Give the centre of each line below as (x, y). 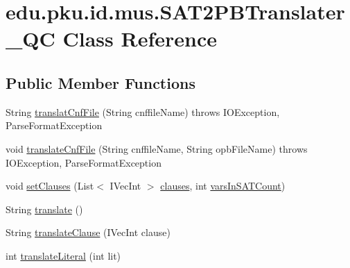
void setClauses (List (50, 186)
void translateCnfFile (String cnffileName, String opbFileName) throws (157, 148)
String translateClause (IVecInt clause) (88, 232)
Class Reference (140, 39)
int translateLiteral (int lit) (63, 255)
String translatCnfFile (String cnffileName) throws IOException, (143, 111)
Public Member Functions (100, 82)
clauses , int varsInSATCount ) (223, 186)
